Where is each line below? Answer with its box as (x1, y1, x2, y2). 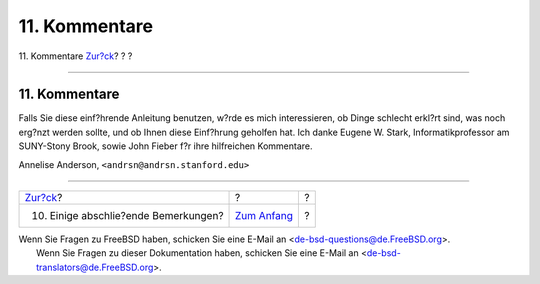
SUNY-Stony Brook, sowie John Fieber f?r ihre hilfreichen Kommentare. (18, 140, 314, 152)
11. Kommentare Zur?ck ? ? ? (18, 50, 133, 62)
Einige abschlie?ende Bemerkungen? (49, 209, 224, 223)
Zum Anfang (235, 209, 294, 223)
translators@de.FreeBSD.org (36, 261, 154, 273)
